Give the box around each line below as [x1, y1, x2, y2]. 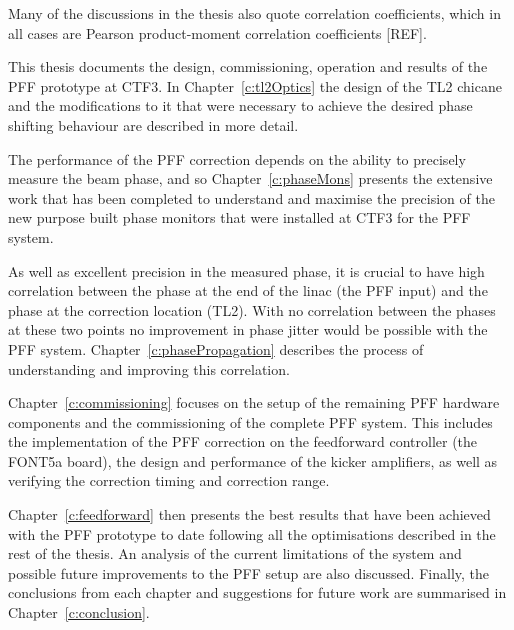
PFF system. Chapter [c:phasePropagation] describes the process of [8, 338, 424, 359]
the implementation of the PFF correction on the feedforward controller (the [8, 431, 478, 452]
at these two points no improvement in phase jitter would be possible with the [8, 319, 488, 340]
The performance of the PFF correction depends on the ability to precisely [8, 148, 466, 169]
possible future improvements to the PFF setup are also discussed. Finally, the [8, 562, 490, 583]
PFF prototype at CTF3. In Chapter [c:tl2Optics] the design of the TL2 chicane [8, 75, 502, 96]
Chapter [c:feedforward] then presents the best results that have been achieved [8, 504, 491, 525]
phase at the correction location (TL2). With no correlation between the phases [8, 299, 496, 320]
